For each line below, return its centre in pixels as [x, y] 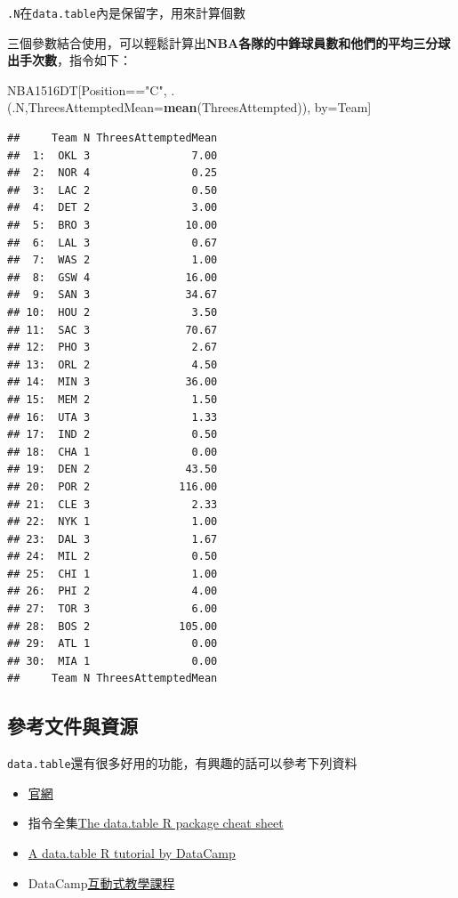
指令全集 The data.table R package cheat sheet [156, 823]
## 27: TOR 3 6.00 [112, 609]
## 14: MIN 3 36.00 [112, 382]
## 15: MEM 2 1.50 [112, 399]
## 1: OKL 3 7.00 [112, 155]
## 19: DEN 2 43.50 [112, 469]
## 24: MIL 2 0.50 [112, 557]
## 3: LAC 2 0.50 [112, 190]
